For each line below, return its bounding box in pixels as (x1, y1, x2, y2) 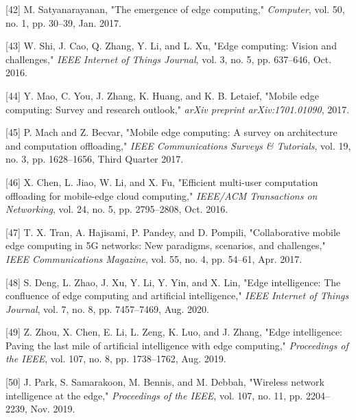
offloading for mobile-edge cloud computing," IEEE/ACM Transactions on (5, 188, 318, 202)
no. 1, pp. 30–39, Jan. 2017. (5, 15, 121, 30)
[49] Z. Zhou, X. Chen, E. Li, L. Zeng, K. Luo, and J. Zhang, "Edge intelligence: (5, 325, 342, 339)
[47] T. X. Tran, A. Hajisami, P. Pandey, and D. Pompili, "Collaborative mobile (5, 224, 341, 239)
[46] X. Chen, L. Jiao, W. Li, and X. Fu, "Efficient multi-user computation (5, 174, 318, 189)
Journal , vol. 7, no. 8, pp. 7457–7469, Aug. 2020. (5, 301, 210, 316)
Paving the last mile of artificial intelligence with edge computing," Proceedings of (5, 338, 348, 352)
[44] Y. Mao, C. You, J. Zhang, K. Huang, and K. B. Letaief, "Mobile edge (5, 88, 319, 102)
